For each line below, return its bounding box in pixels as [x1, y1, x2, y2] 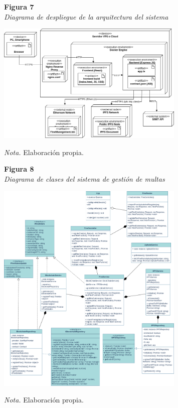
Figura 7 [4, 2, 34, 12]
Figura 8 [4, 164, 34, 174]
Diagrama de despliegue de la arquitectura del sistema [4, 11, 168, 22]
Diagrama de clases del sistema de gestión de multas [4, 173, 165, 184]
